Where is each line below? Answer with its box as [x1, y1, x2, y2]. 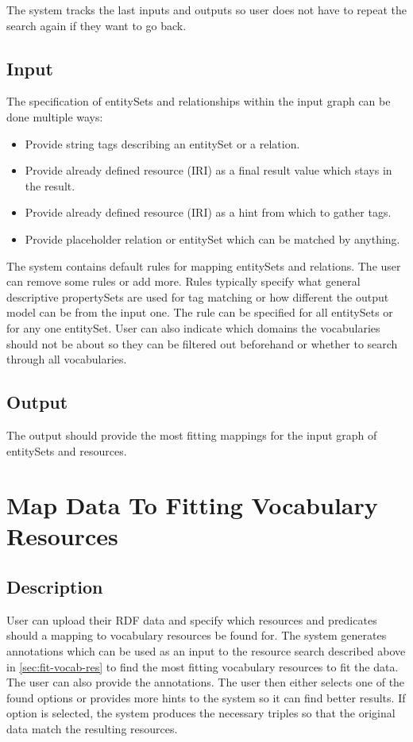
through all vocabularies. [6, 351, 127, 367]
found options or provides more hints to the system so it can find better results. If [6, 689, 406, 705]
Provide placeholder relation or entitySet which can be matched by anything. [25, 230, 400, 247]
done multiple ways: [6, 108, 103, 125]
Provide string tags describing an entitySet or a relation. [25, 135, 300, 152]
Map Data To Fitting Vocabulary [6, 489, 378, 521]
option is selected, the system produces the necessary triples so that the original [6, 705, 396, 721]
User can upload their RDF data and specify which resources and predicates [6, 611, 377, 628]
